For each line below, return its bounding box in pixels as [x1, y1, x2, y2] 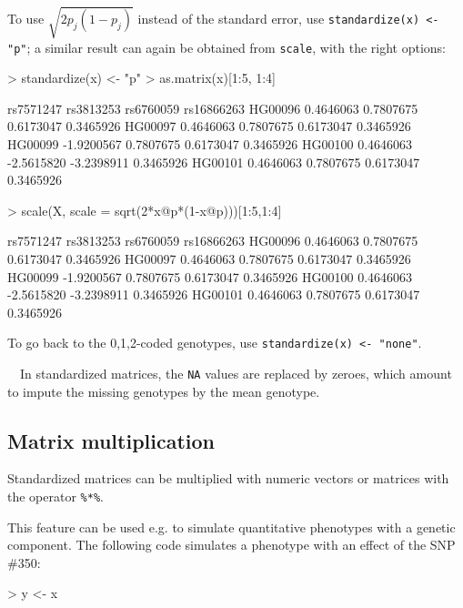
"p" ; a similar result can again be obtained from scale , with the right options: [7, 37, 446, 56]
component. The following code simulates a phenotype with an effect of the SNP [7, 535, 456, 554]
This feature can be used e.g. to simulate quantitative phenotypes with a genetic [7, 517, 456, 536]
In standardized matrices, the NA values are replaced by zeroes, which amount [19, 363, 452, 382]
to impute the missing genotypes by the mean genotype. [7, 381, 320, 400]
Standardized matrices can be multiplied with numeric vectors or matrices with [7, 469, 449, 488]
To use [7, 8, 45, 27]
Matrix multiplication [7, 426, 216, 454]
